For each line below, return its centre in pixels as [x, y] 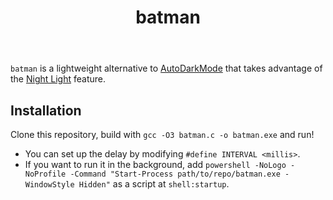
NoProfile [45, 174]
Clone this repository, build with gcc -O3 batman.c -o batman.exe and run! [162, 134]
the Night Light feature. [58, 79]
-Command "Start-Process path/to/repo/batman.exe [175, 174]
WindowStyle [49, 185]
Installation [46, 110]
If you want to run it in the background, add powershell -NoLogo [155, 164]
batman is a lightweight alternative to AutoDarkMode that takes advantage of [166, 68]
